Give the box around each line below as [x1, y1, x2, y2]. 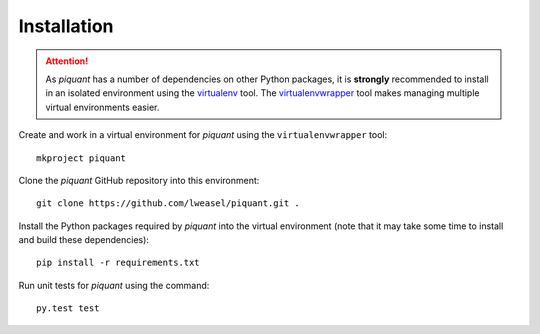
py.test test [36, 303, 100, 314]
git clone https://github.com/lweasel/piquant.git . [36, 198, 300, 209]
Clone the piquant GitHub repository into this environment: [18, 174, 260, 186]
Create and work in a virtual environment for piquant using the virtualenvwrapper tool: [18, 129, 388, 141]
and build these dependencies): [18, 234, 150, 246]
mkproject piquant [36, 152, 127, 164]
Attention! [45, 55, 89, 67]
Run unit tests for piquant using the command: [18, 279, 210, 291]
